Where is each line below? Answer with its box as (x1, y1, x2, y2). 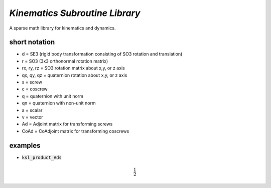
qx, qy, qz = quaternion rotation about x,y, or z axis (22, 72, 127, 78)
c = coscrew (22, 86, 48, 92)
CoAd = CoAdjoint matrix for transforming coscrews (22, 128, 129, 134)
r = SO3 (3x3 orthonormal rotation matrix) (22, 58, 108, 64)
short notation (9, 38, 55, 46)
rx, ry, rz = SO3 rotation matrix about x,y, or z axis (22, 65, 125, 71)
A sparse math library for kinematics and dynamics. (9, 25, 116, 31)
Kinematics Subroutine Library (9, 7, 141, 18)
